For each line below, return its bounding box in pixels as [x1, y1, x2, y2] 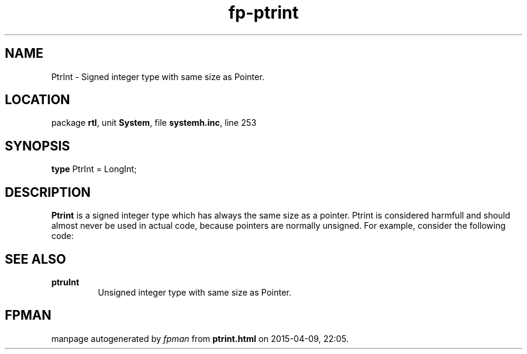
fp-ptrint [228, 2, 299, 23]
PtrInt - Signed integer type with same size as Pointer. [51, 71, 265, 82]
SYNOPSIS [5, 138, 70, 154]
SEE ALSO [5, 251, 66, 267]
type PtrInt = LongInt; [51, 164, 137, 175]
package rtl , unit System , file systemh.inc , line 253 [51, 117, 257, 128]
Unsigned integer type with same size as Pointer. [97, 287, 292, 297]
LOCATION [5, 92, 70, 108]
